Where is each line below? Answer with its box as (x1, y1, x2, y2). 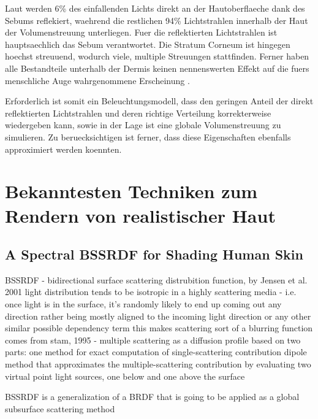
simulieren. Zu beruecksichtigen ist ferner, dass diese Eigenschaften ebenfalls (5, 130, 291, 143)
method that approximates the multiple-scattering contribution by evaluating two (5, 358, 311, 371)
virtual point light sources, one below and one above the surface (5, 369, 245, 382)
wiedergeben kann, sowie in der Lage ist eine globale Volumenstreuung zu (5, 118, 281, 131)
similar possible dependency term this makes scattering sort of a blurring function (5, 321, 313, 334)
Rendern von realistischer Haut (5, 202, 276, 228)
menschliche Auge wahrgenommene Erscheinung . (5, 74, 190, 86)
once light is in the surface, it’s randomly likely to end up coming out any (5, 298, 282, 310)
